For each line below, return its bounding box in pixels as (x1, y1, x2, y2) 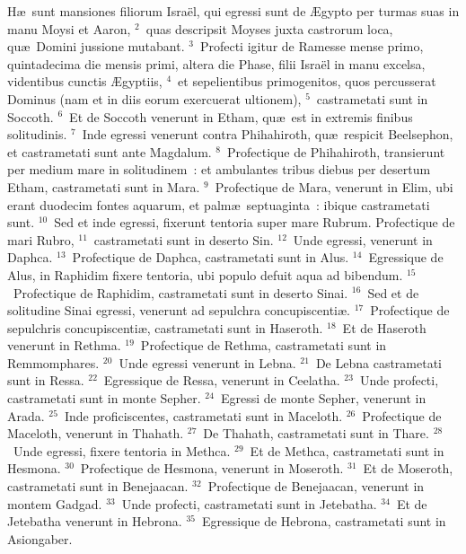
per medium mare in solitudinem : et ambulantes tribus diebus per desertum (7, 160, 431, 179)
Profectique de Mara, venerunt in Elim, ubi (215, 177, 453, 196)
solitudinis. (7, 125, 67, 144)
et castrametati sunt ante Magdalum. (7, 142, 212, 161)
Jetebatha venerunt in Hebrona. (7, 512, 182, 531)
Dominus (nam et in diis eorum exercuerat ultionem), (7, 89, 302, 108)
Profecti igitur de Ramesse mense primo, (199, 37, 424, 56)
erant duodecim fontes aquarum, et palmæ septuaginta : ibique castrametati (7, 195, 430, 214)
